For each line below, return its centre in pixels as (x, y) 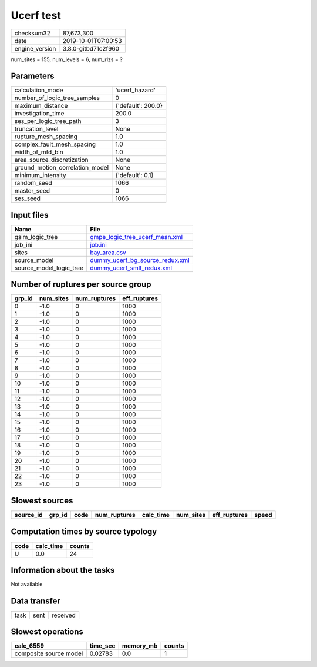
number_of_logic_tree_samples (57, 98)
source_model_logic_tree (49, 268)
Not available (27, 584)
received (63, 615)
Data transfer (36, 601)
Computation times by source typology (84, 532)
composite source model (49, 653)
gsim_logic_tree (36, 237)
